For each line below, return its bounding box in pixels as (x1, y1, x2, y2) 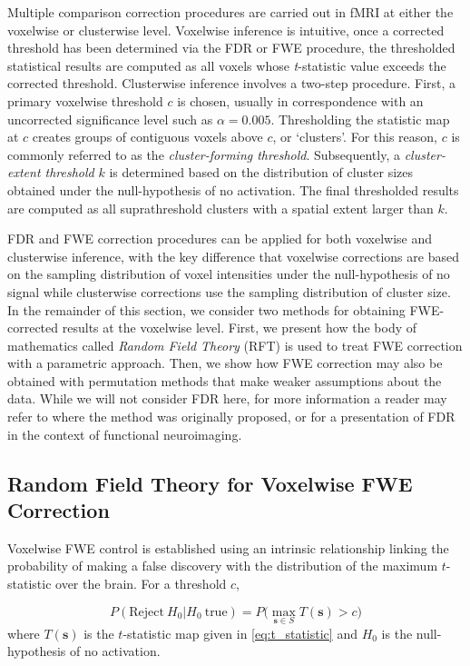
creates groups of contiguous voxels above (32, 127, 263, 146)
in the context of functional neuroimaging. (7, 424, 242, 443)
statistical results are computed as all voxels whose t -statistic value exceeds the (7, 55, 446, 75)
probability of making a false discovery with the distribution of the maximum (7, 556, 438, 575)
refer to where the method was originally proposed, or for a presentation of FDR (7, 407, 455, 426)
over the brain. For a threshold (55, 574, 227, 593)
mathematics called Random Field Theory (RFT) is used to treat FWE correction (7, 335, 463, 354)
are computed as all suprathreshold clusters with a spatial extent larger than (7, 198, 434, 217)
